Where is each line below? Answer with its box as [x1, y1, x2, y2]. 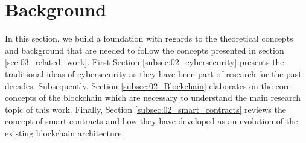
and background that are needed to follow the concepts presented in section [5, 43, 284, 56]
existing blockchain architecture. [5, 126, 124, 139]
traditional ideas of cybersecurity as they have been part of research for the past [5, 67, 302, 80]
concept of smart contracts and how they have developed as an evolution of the [5, 115, 298, 127]
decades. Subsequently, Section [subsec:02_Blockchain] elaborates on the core [5, 79, 291, 92]
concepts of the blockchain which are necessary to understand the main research [5, 91, 301, 104]
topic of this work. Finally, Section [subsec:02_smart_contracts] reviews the [5, 103, 286, 115]
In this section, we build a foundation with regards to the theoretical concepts [5, 32, 293, 45]
